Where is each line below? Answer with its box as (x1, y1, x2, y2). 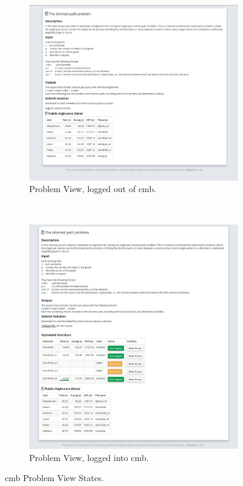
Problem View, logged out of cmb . (29, 182, 157, 195)
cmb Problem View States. (5, 471, 104, 484)
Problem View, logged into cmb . (29, 451, 149, 463)
